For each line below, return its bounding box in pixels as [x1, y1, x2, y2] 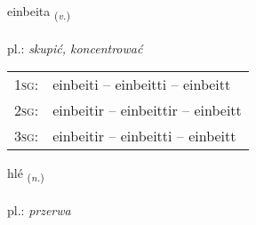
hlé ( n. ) [7, 164, 44, 185]
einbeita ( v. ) [7, 2, 70, 22]
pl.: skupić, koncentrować [7, 38, 143, 57]
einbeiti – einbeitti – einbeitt [52, 74, 231, 95]
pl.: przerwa [7, 201, 71, 220]
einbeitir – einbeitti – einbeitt [52, 125, 236, 147]
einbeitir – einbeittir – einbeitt [52, 100, 242, 121]
